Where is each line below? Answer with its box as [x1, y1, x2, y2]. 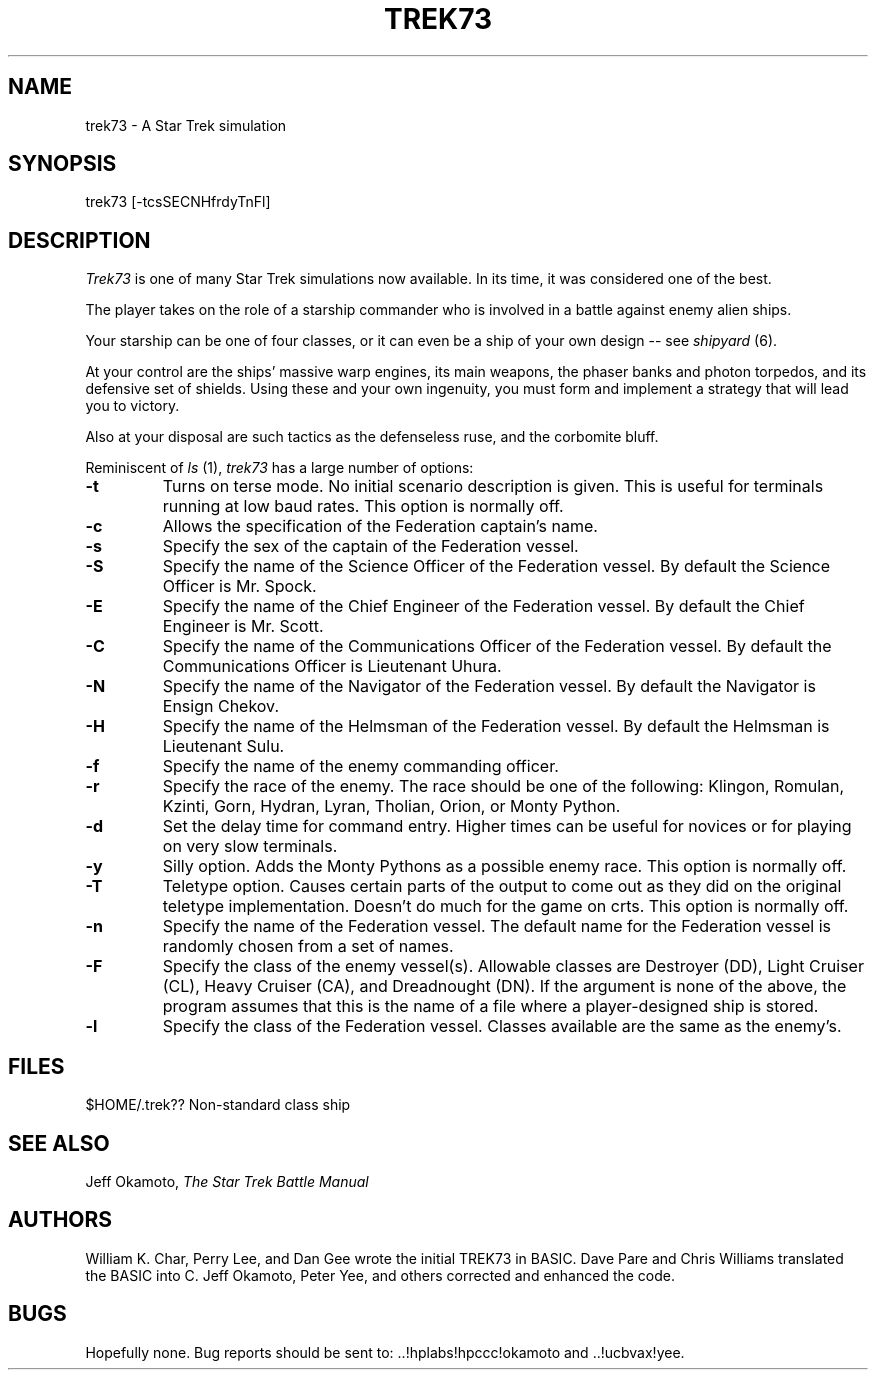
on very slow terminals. [162, 836, 338, 857]
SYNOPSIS [8, 151, 117, 177]
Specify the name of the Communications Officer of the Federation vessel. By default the [162, 636, 832, 657]
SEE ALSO [8, 1130, 110, 1156]
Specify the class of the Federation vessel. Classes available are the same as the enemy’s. [162, 1016, 842, 1037]
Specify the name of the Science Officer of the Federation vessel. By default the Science [162, 556, 831, 577]
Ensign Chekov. [162, 696, 280, 717]
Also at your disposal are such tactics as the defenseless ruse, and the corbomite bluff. [85, 428, 659, 446]
